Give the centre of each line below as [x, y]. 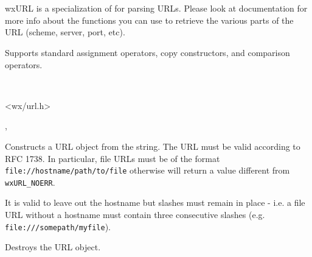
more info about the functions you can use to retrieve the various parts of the [149, 20]
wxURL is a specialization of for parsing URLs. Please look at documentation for [156, 8]
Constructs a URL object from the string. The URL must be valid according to [153, 146]
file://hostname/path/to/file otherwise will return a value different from [147, 170]
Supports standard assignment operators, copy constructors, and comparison [147, 52]
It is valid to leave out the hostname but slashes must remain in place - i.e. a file [155, 202]
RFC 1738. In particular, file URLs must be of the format [113, 158]
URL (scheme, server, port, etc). [65, 32]
